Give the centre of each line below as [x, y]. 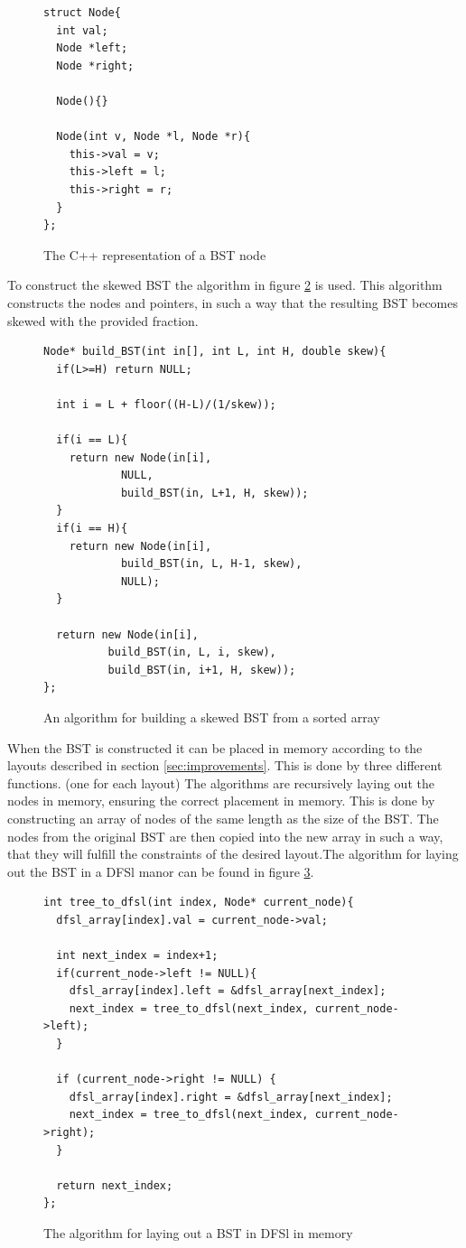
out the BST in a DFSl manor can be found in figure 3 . [161, 871]
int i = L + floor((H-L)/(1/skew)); [166, 404]
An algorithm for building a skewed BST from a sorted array [212, 717]
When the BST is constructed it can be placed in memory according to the [215, 747]
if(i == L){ [92, 440]
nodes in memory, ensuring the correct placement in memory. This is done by [221, 801]
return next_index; [115, 1185]
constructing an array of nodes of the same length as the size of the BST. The [223, 818]
